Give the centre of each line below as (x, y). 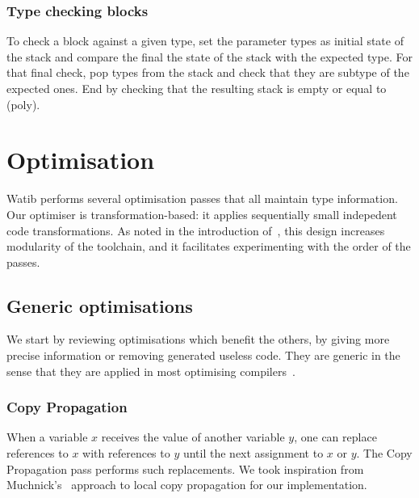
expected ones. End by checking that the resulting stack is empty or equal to (197, 88)
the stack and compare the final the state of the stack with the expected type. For (209, 56)
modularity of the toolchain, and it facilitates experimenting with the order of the (209, 246)
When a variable (47, 437)
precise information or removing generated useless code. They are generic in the (203, 355)
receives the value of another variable (193, 437)
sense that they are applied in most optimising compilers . (151, 371)
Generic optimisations (100, 305)
